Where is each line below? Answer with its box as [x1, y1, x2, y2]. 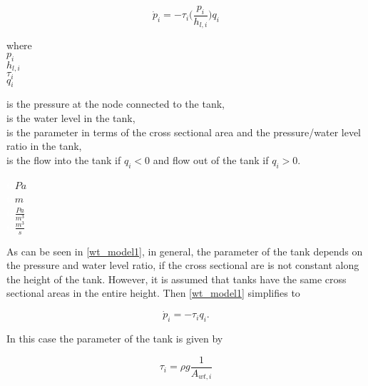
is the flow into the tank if [6, 152, 121, 167]
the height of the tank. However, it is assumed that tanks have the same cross [6, 271, 347, 286]
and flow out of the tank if [153, 152, 269, 167]
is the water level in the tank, [6, 110, 136, 125]
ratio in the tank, [6, 138, 82, 153]
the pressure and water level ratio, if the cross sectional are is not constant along [6, 258, 359, 273]
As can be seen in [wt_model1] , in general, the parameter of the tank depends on [6, 243, 363, 258]
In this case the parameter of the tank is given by [6, 331, 223, 346]
